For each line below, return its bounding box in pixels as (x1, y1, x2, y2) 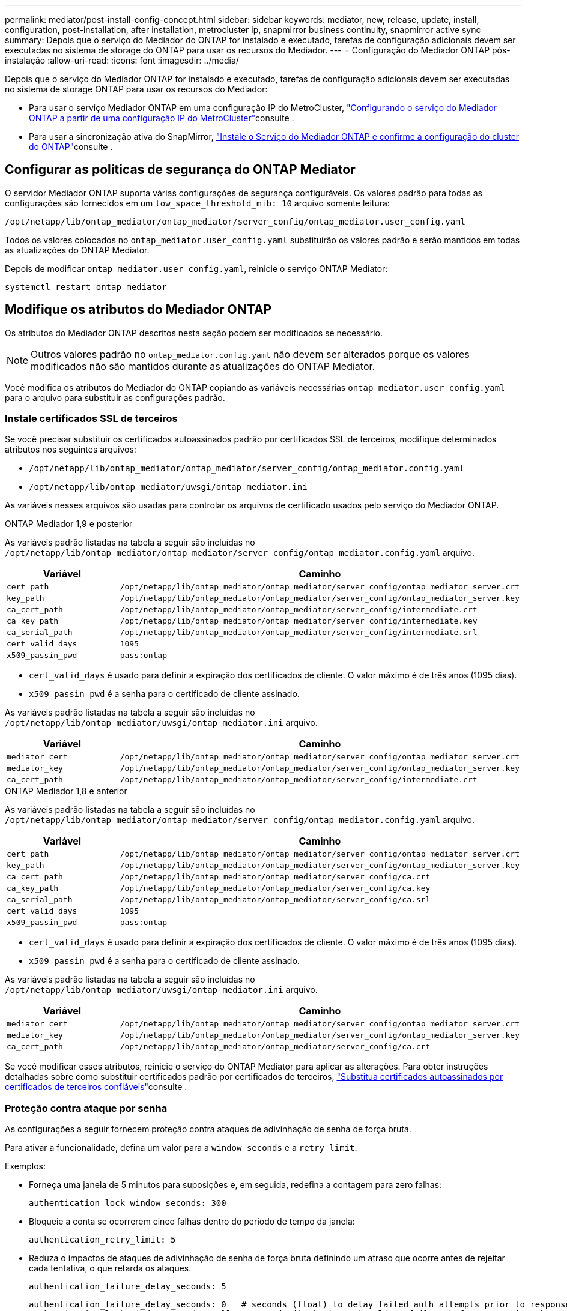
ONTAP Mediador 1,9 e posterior (5, 519, 133, 529)
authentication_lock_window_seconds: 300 (29, 1198, 226, 1208)
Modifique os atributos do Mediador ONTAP (5, 302, 272, 318)
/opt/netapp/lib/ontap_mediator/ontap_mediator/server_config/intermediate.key (120, 616, 478, 626)
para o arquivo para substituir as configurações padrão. (5, 392, 225, 403)
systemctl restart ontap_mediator (5, 282, 167, 292)
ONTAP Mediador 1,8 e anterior (5, 786, 127, 797)
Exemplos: (5, 1161, 46, 1172)
